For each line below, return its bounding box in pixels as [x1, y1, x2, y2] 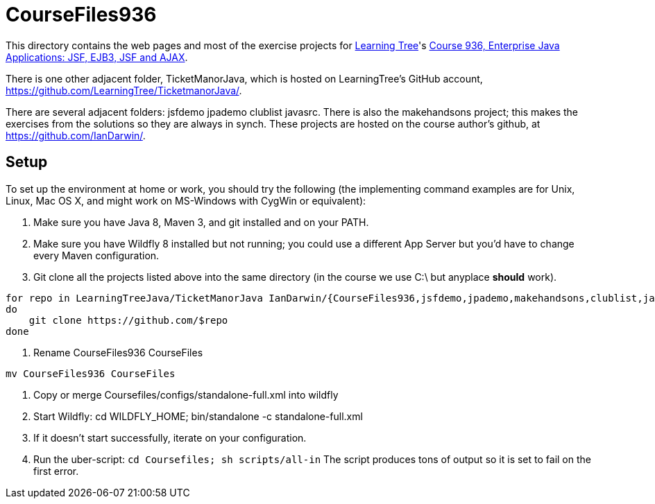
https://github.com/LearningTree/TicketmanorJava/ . [6, 84, 242, 96]
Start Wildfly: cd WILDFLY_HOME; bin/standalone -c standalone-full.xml [33, 410, 363, 422]
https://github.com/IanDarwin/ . [6, 129, 146, 141]
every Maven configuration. [33, 249, 160, 261]
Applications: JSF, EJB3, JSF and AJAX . [6, 51, 188, 63]
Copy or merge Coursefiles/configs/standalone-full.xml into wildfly [33, 388, 339, 401]
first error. [33, 464, 79, 477]
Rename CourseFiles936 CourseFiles [33, 346, 203, 358]
